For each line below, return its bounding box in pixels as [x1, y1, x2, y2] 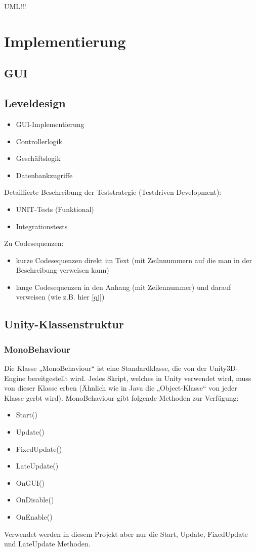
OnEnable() [16, 512, 53, 522]
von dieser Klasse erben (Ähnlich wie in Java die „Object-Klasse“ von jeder [4, 383, 237, 393]
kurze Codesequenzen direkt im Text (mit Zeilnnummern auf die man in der [16, 254, 252, 265]
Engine [4, 372, 26, 383]
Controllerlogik [16, 136, 62, 146]
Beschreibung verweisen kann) [16, 265, 109, 275]
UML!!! [4, 1, 26, 11]
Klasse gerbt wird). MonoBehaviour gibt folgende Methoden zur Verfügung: [4, 392, 239, 403]
